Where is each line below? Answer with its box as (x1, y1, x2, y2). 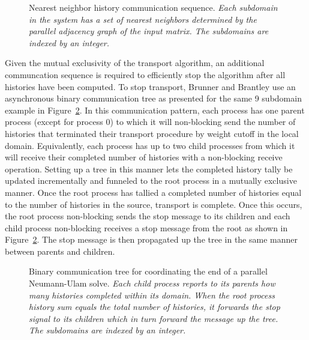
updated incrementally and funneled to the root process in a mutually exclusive (5, 174, 297, 187)
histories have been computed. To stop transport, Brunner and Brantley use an (5, 80, 296, 93)
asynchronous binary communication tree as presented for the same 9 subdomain (5, 92, 302, 105)
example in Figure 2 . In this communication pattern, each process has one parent (5, 103, 305, 116)
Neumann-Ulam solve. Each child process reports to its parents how (29, 277, 275, 290)
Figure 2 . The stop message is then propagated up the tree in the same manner (5, 233, 298, 246)
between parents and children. (5, 244, 115, 257)
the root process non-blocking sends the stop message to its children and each (5, 210, 290, 222)
